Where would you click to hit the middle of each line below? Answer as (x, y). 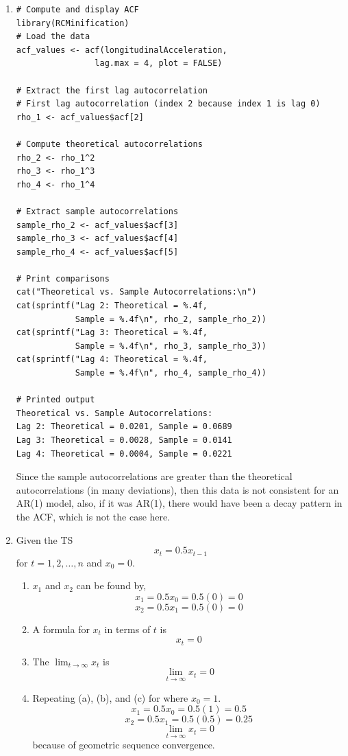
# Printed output (55, 400)
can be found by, (111, 585)
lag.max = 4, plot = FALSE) (159, 64)
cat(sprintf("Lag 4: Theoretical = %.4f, (112, 359)
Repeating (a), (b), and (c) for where (110, 697)
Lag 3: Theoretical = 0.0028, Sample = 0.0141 (124, 440)
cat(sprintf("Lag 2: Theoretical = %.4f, (112, 306)
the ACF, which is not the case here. (93, 516)
